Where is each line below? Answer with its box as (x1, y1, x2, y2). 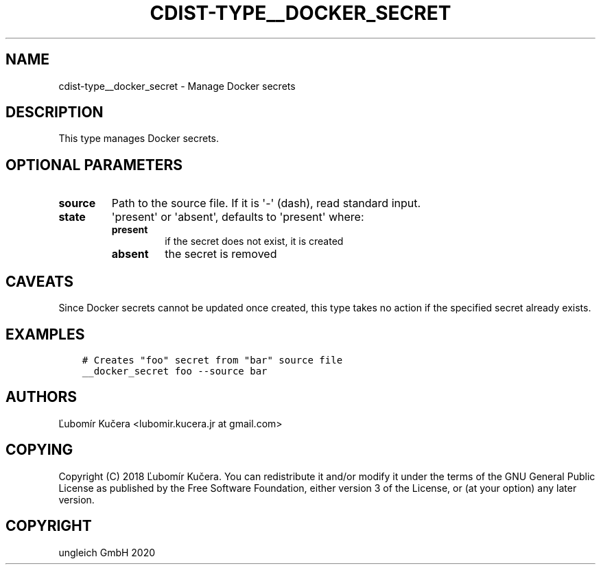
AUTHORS (5, 388, 78, 406)
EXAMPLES (5, 325, 85, 343)
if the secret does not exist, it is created (165, 235, 344, 248)
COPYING (5, 441, 73, 459)
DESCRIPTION (5, 104, 104, 121)
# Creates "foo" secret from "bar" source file (82, 354, 343, 366)
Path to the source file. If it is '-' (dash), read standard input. (111, 196, 421, 211)
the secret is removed (165, 247, 277, 261)
